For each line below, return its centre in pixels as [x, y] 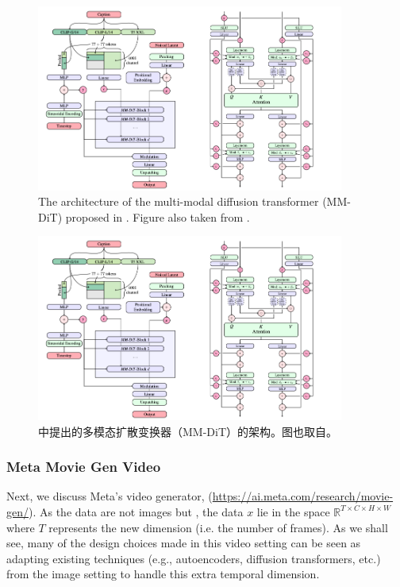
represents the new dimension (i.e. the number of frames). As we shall [218, 527]
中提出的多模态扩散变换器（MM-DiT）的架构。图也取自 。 [188, 431]
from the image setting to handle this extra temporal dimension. [163, 574]
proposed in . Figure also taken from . [158, 216]
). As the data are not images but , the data [136, 511]
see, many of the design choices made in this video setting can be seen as [184, 543]
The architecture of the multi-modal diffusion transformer [179, 201]
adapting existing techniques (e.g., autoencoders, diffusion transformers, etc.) [194, 558]
